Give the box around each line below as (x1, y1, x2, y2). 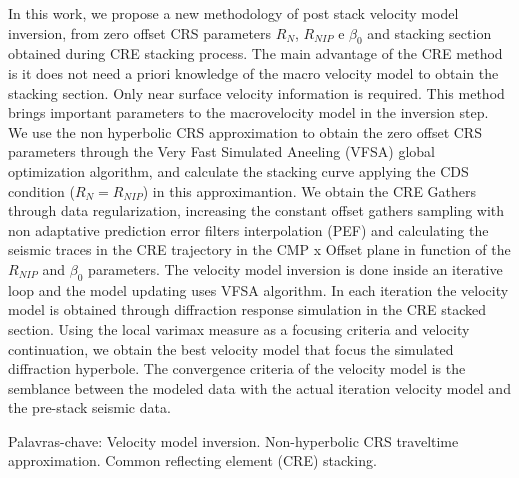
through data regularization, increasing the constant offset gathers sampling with (8, 200, 505, 221)
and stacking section (367, 22, 492, 43)
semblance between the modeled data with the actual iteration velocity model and (8, 377, 511, 398)
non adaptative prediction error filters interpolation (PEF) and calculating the (8, 219, 489, 240)
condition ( (8, 180, 75, 201)
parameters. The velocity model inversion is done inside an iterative (88, 258, 503, 279)
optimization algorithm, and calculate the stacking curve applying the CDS (8, 160, 469, 181)
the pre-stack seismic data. (8, 397, 171, 418)
